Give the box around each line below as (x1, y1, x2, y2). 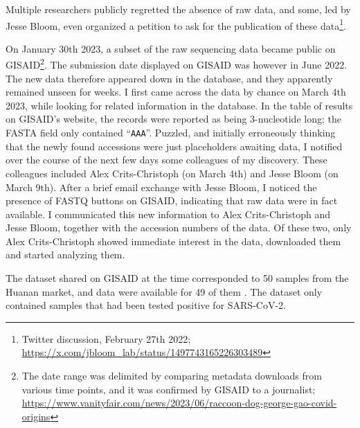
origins (21, 409, 51, 423)
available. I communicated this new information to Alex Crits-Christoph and (6, 206, 330, 221)
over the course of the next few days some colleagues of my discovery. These (6, 152, 327, 167)
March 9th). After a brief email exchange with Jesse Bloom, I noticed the (6, 179, 317, 194)
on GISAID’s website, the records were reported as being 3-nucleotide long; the (6, 112, 341, 126)
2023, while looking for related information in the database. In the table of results (6, 98, 353, 112)
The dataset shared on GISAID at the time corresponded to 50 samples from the (6, 271, 349, 285)
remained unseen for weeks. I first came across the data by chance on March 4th (6, 84, 346, 99)
